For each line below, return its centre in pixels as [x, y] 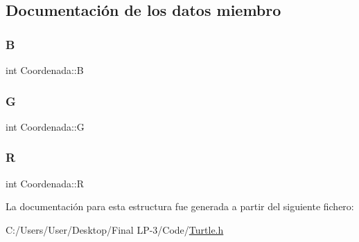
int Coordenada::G [45, 126]
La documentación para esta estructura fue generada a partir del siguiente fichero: [180, 206]
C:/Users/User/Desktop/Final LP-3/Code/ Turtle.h [115, 229]
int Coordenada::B [45, 70]
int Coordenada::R [45, 183]
